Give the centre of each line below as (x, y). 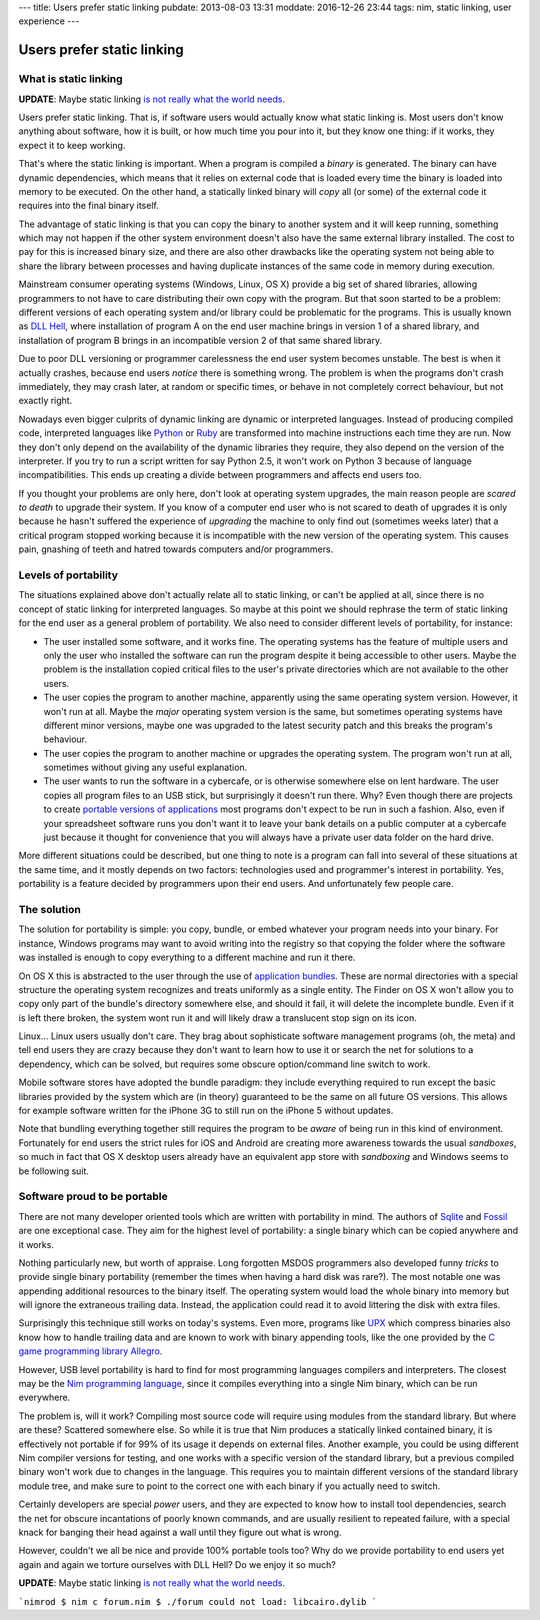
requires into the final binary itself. (88, 206)
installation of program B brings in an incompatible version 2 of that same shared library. (200, 340)
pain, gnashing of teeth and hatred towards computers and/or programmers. (176, 549)
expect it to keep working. (72, 145)
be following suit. (54, 1171)
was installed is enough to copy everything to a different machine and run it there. (187, 957)
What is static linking (71, 79)
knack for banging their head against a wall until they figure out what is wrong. (180, 1532)
